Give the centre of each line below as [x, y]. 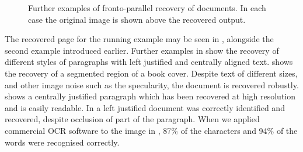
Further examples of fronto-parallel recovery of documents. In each [147, 8]
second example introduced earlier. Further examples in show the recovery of [142, 50]
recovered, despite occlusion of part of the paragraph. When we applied [132, 119]
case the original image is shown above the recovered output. [137, 19]
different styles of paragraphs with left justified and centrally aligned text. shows [149, 62]
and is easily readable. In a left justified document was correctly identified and [145, 107]
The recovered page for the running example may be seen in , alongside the [139, 39]
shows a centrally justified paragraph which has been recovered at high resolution [150, 96]
